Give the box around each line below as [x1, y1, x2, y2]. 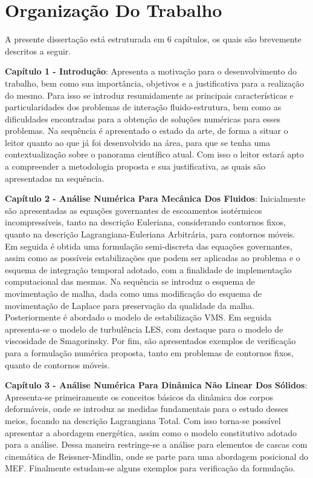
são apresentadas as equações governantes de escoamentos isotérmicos [5, 204, 262, 216]
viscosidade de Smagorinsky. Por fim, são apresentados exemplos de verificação [5, 334, 296, 347]
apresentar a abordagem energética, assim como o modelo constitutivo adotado [5, 426, 297, 439]
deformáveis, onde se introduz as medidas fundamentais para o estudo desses [5, 402, 288, 415]
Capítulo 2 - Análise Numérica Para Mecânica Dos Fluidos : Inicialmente [5, 192, 306, 205]
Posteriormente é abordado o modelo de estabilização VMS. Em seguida [5, 311, 271, 324]
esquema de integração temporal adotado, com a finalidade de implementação [5, 263, 292, 276]
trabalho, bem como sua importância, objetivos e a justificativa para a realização [5, 76, 305, 89]
